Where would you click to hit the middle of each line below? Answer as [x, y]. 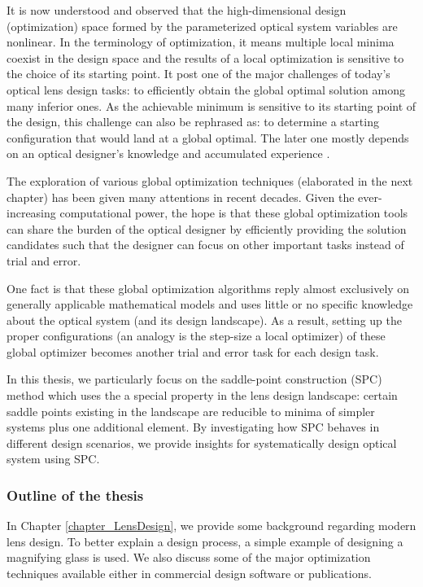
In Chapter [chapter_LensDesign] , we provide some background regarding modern [211, 526]
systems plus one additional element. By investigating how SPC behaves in [193, 427]
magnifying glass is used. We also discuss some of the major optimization [189, 557]
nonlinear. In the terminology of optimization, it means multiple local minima [201, 42]
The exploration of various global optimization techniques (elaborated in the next [210, 180]
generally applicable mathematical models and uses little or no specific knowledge [210, 304]
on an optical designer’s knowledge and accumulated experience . [168, 153]
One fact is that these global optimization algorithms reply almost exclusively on [208, 288]
